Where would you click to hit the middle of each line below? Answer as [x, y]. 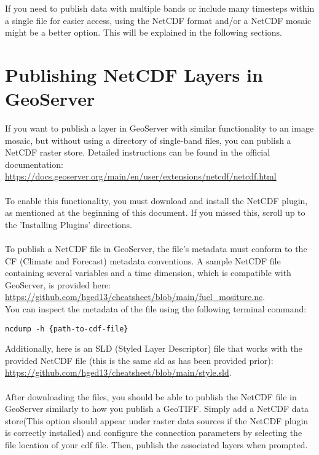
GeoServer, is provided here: [58, 284]
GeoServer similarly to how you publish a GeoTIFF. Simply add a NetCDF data [157, 409]
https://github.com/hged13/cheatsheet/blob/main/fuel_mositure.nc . [135, 297]
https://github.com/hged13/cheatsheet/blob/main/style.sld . [118, 372]
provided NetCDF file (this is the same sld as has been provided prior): [139, 360]
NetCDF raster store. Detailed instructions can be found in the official [138, 152]
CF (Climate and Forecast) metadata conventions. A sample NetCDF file [143, 260]
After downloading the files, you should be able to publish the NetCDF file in [151, 396]
